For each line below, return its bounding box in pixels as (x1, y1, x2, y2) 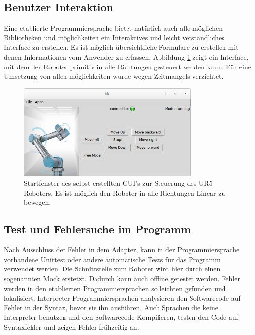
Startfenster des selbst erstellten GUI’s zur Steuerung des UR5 (24, 178, 213, 188)
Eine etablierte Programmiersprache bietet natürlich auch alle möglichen (4, 23, 223, 33)
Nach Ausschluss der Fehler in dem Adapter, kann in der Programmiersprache (4, 244, 240, 255)
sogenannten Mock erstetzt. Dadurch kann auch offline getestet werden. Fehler (4, 273, 240, 283)
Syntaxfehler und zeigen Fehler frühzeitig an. (4, 321, 139, 332)
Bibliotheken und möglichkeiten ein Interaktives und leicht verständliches (4, 32, 224, 42)
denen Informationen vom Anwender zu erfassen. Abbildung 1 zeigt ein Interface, (4, 51, 249, 62)
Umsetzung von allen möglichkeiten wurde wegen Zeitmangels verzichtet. (4, 71, 223, 81)
